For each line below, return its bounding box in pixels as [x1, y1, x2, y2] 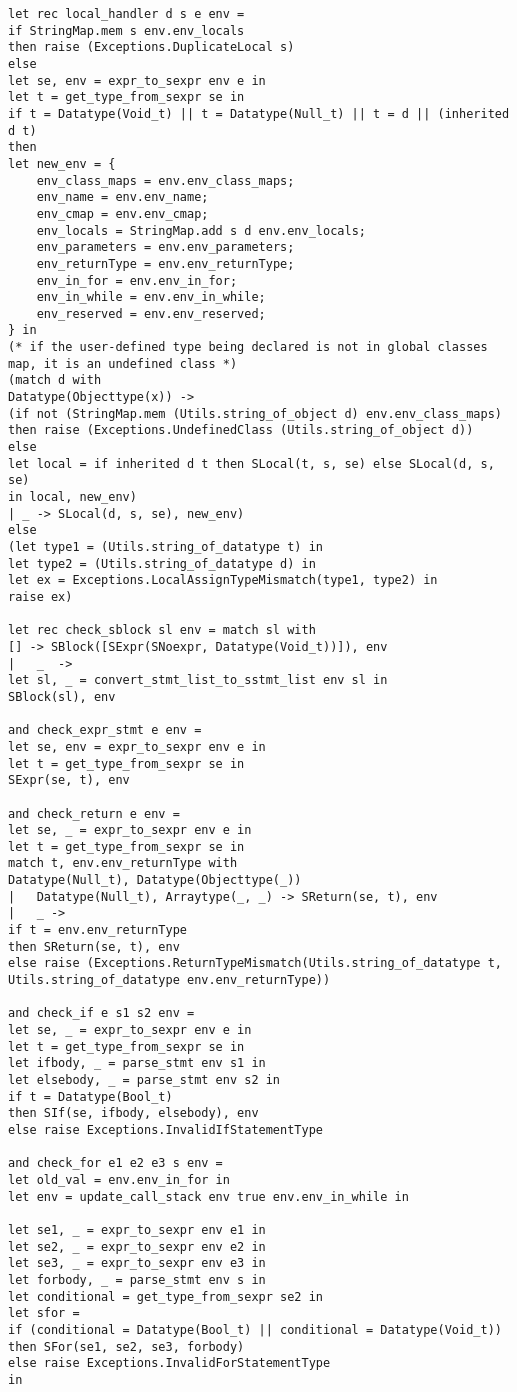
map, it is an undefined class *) [8, 356, 238, 371]
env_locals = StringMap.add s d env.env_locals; [36, 223, 366, 238]
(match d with [8, 373, 102, 388]
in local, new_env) [8, 490, 137, 505]
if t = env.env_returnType [8, 923, 187, 938]
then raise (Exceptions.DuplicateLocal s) [8, 40, 295, 55]
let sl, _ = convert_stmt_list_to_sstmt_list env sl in [8, 673, 388, 688]
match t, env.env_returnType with [8, 856, 238, 871]
